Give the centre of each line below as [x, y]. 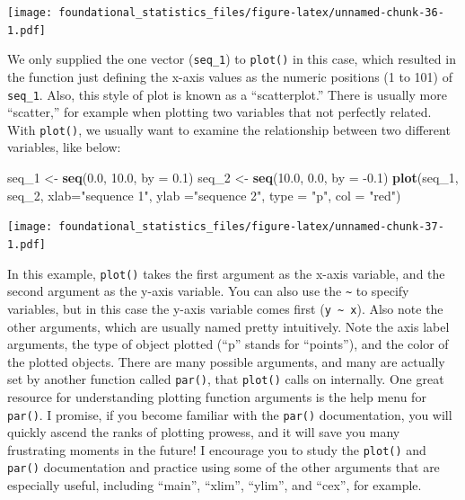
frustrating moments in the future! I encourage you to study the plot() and [217, 449]
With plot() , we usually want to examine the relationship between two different [229, 129]
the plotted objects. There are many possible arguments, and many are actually [226, 361]
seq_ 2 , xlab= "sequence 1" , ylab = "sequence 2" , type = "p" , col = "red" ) [204, 195]
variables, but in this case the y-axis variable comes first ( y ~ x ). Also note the [225, 308]
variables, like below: [64, 147]
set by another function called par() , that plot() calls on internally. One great [226, 379]
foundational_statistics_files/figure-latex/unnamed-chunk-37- [251, 227]
